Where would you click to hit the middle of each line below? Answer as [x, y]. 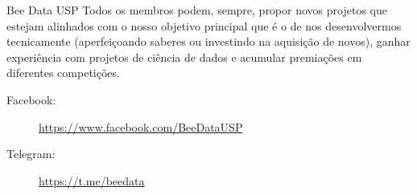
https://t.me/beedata [92, 180]
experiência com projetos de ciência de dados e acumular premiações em [184, 57]
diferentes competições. [63, 73]
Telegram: [31, 154]
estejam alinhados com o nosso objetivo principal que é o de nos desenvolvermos [204, 25]
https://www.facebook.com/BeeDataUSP [141, 126]
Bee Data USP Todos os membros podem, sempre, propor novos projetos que [197, 10]
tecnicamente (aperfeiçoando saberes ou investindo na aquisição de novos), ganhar [208, 41]
